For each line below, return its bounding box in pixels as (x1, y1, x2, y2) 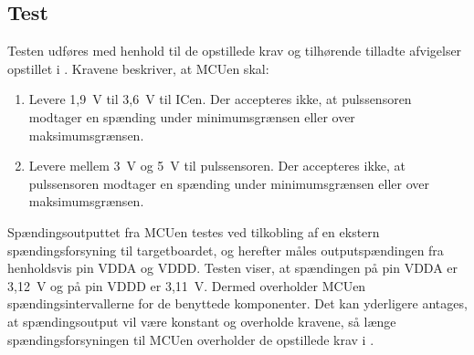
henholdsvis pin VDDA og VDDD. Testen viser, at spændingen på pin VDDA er (7, 258, 458, 277)
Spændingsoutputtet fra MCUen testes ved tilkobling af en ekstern (7, 222, 380, 241)
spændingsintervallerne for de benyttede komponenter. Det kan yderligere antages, (7, 294, 468, 313)
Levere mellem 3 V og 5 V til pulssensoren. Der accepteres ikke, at (28, 156, 406, 175)
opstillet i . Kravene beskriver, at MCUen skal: (7, 58, 269, 78)
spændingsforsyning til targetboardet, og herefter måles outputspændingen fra (7, 240, 444, 259)
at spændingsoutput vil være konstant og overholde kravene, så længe (7, 311, 396, 330)
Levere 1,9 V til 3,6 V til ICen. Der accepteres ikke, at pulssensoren (28, 89, 412, 109)
